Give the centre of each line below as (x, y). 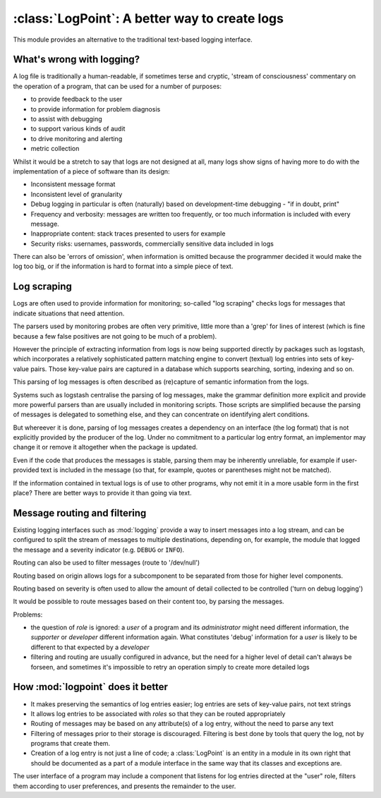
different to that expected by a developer (90, 647)
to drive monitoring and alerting (77, 138)
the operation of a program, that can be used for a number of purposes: (117, 86)
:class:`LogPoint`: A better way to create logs (148, 18)
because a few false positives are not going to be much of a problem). (115, 336)
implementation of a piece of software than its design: (91, 171)
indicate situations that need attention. (69, 313)
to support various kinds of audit (78, 129)
